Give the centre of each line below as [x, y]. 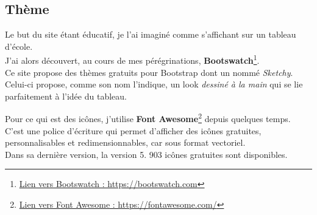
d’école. [19, 46]
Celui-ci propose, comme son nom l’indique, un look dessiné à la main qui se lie [154, 84]
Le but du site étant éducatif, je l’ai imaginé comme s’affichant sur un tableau [151, 34]
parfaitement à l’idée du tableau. [66, 96]
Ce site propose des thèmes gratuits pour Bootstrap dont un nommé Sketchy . [149, 72]
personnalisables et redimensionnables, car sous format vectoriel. [125, 142]
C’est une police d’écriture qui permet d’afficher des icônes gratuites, [133, 130]
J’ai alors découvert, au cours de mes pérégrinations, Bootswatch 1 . [132, 60]
